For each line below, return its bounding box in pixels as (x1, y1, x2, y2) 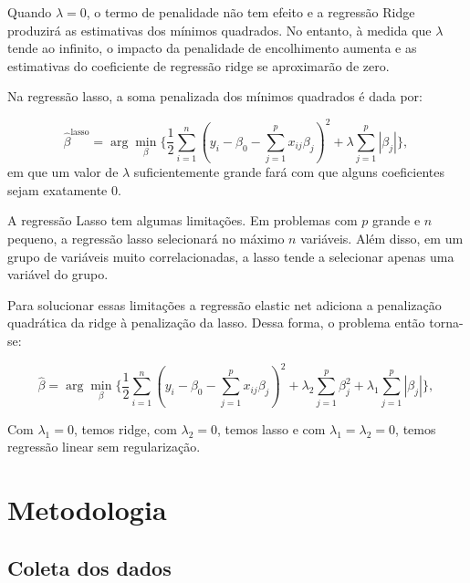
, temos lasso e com (217, 419, 326, 438)
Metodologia (7, 491, 167, 528)
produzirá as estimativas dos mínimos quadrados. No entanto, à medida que (7, 20, 432, 39)
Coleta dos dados (7, 553, 172, 581)
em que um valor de (7, 162, 119, 182)
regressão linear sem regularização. (7, 437, 201, 456)
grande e (372, 211, 421, 230)
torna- (429, 313, 464, 332)
